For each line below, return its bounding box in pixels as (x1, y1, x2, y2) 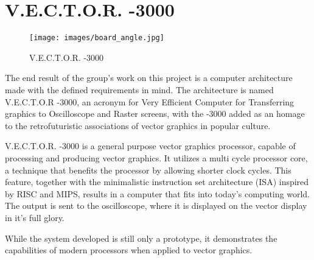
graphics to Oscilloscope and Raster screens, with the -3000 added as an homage (5, 107, 305, 120)
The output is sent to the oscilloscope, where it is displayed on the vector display (5, 199, 307, 212)
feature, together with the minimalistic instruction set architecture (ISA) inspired (5, 175, 309, 188)
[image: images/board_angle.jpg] (29, 33, 164, 43)
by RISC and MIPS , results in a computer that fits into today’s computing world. (5, 187, 310, 200)
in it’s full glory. (5, 211, 65, 223)
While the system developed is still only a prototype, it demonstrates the (5, 231, 277, 244)
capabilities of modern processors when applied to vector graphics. (5, 244, 253, 256)
